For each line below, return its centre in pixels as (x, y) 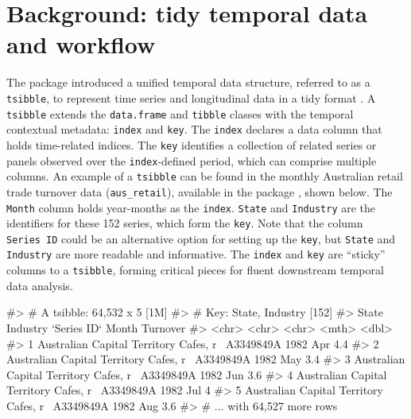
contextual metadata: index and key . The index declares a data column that (194, 129)
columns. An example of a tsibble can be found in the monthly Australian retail (205, 176)
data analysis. (40, 285)
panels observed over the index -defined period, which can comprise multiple (192, 160)
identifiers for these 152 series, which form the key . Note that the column (185, 223)
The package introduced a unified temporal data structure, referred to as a (188, 82)
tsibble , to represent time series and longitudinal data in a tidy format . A (191, 97)
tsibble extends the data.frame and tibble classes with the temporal (180, 113)
